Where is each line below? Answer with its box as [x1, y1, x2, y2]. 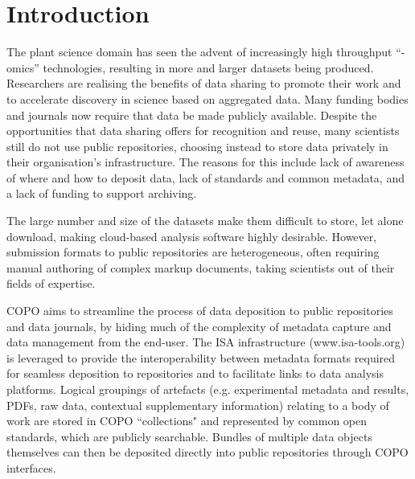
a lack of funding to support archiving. [6, 185, 197, 202]
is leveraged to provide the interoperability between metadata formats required [6, 349, 396, 366]
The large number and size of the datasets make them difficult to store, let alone [6, 212, 404, 229]
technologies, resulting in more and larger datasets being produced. [43, 59, 374, 76]
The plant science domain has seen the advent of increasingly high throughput [6, 43, 392, 60]
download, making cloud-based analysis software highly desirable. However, [6, 227, 377, 244]
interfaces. [6, 459, 56, 476]
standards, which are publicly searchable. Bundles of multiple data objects [6, 428, 372, 444]
